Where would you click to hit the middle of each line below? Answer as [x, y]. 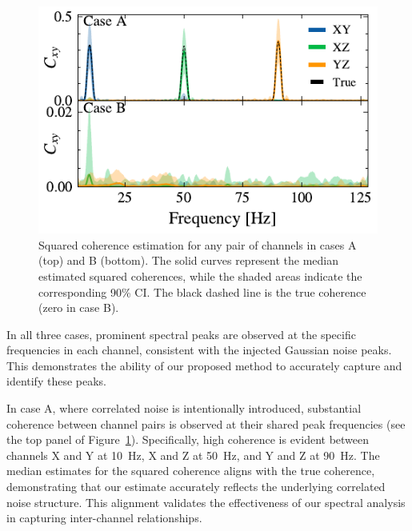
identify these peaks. [56, 381]
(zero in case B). [79, 307]
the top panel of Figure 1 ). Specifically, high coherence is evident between [188, 439]
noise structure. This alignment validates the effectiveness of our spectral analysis [206, 502]
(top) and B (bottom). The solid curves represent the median [189, 260]
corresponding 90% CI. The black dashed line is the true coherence [202, 291]
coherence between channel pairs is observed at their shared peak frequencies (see [206, 423]
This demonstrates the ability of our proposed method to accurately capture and [204, 365]
